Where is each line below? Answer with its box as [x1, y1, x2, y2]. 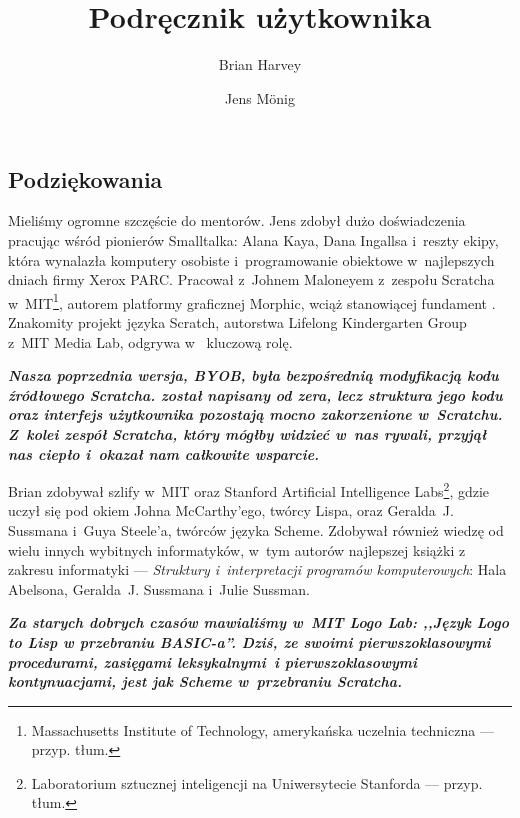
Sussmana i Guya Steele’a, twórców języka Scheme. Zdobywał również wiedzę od [8, 519, 504, 540]
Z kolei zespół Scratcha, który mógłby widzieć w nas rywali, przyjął [8, 423, 487, 444]
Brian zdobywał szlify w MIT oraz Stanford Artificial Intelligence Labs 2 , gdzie [8, 478, 490, 501]
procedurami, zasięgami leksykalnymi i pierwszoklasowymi [8, 651, 417, 672]
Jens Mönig [225, 87, 295, 108]
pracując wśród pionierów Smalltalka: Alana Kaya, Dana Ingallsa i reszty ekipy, [8, 229, 499, 250]
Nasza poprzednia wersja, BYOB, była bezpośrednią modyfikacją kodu [8, 365, 499, 386]
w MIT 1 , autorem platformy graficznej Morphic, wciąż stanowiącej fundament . [8, 289, 496, 313]
